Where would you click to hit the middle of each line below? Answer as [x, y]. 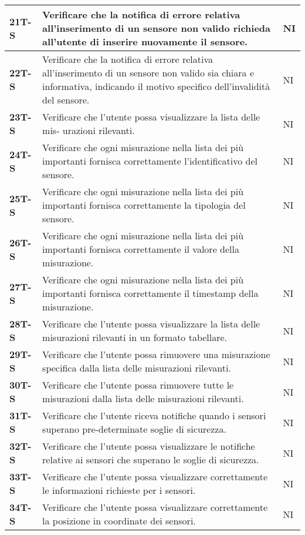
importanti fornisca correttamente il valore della [141, 249]
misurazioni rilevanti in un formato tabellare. [135, 337]
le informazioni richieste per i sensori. [119, 490]
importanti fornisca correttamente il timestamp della [150, 293]
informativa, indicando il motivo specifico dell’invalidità [156, 86]
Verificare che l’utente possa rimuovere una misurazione [156, 354]
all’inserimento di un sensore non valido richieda [157, 28]
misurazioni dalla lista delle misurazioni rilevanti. [143, 398]
